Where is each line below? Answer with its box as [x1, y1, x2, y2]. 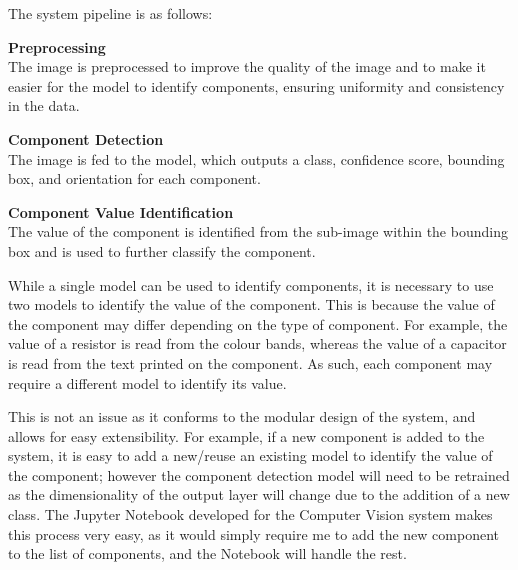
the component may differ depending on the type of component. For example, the [8, 313, 508, 334]
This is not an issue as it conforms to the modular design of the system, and [8, 406, 476, 427]
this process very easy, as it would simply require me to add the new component [8, 523, 499, 544]
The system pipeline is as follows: [8, 3, 213, 23]
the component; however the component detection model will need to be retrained [8, 464, 510, 485]
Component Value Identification [8, 201, 234, 222]
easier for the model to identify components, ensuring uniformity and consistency [8, 75, 505, 96]
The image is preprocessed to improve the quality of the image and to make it [8, 56, 486, 77]
